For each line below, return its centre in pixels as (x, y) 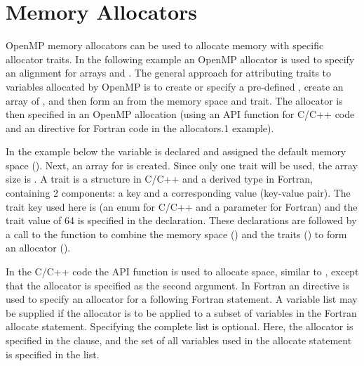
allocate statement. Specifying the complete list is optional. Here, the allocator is (180, 326)
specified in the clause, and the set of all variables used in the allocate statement (179, 340)
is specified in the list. (53, 354)
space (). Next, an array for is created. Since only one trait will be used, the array (182, 165)
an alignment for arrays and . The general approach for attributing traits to (169, 73)
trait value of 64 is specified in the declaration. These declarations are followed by (181, 220)
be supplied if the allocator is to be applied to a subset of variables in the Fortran (181, 312)
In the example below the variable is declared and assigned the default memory (176, 151)
